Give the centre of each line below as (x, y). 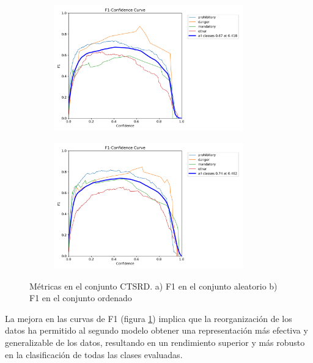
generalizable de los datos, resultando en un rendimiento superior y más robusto (155, 342)
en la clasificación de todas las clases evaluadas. (94, 354)
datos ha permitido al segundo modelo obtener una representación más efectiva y (156, 330)
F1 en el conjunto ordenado (81, 298)
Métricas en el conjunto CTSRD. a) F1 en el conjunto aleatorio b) (153, 286)
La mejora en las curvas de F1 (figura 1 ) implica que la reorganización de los (149, 318)
